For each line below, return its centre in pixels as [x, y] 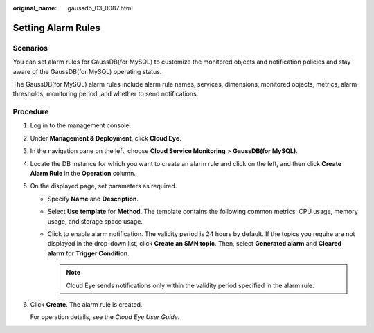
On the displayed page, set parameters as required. [104, 186]
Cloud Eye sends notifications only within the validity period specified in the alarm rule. [190, 285]
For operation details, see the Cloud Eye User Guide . [105, 317]
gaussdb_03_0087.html [100, 8]
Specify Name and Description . [93, 199]
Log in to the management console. [81, 125]
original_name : [35, 8]
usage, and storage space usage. [95, 221]
